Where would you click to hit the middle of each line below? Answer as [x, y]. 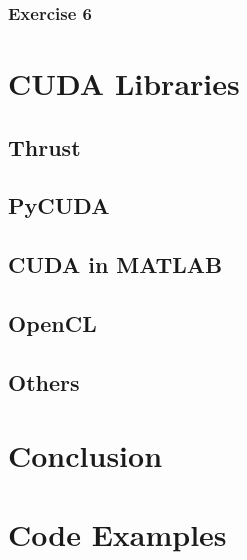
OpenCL [52, 322]
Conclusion [85, 455]
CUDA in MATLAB [115, 264]
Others [44, 381]
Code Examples [117, 533]
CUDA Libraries [124, 83]
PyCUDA [59, 205]
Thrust [44, 146]
